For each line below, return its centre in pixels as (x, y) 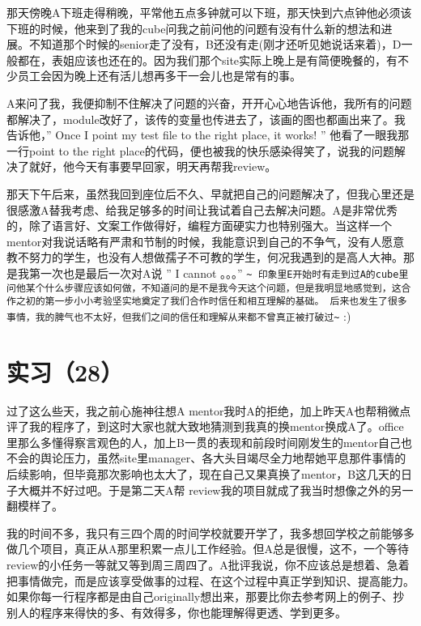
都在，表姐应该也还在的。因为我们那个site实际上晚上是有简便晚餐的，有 (208, 60)
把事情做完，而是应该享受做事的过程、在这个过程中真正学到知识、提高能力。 (210, 580)
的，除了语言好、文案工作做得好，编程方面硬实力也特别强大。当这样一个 (199, 226)
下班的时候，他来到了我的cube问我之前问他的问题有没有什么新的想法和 (194, 28)
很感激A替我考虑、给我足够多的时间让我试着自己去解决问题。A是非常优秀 (202, 209)
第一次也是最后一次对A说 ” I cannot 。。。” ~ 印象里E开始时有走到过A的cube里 (219, 273)
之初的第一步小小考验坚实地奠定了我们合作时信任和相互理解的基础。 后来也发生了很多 (211, 302)
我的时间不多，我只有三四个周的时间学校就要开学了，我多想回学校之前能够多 (210, 532)
